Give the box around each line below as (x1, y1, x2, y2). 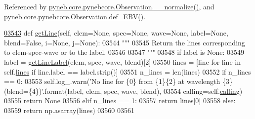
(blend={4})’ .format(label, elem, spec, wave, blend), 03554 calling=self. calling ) (4, 85, 243, 96)
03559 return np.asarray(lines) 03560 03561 (4, 105, 135, 115)
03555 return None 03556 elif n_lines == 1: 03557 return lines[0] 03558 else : (4, 95, 236, 106)
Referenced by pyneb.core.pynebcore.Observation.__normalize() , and (4, 1, 214, 11)
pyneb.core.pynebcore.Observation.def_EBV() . (4, 11, 146, 21)
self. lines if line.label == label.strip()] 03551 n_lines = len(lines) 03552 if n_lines (4, 66, 251, 77)
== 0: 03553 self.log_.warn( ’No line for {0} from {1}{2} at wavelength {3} (4, 76, 233, 86)
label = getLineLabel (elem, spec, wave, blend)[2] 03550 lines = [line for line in (4, 56, 241, 67)
